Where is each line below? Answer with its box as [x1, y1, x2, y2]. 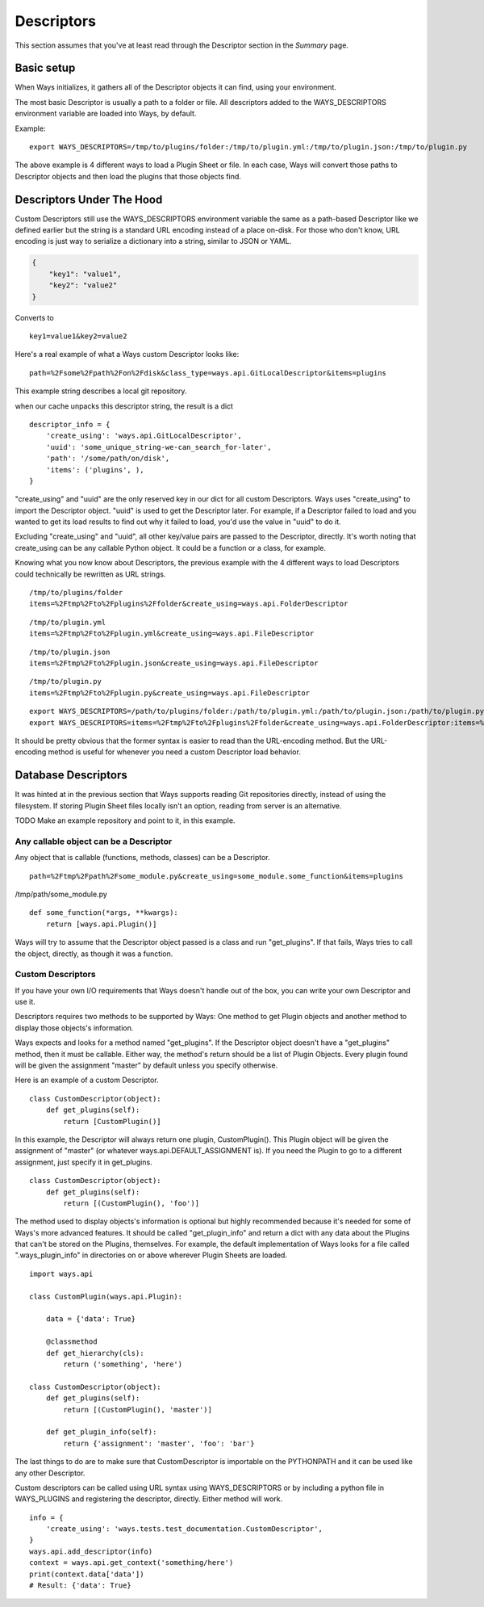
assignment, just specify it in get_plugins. [15, 1157, 152, 1167]
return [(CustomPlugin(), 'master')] [63, 1405, 213, 1414]
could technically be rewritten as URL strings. [15, 569, 166, 579]
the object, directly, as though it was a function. [15, 949, 173, 959]
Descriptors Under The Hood [15, 192, 163, 206]
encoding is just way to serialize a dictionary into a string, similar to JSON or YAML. [15, 237, 292, 246]
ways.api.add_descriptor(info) [29, 1546, 153, 1556]
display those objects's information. [15, 1022, 134, 1033]
